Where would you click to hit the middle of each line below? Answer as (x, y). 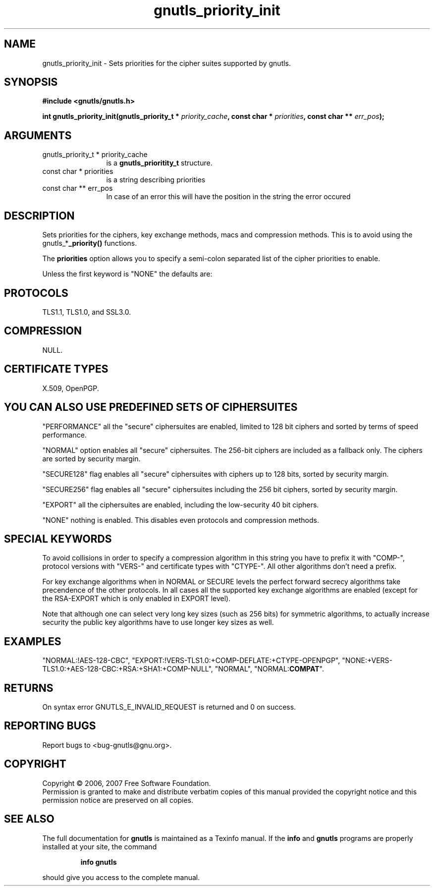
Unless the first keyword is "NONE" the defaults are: (127, 274)
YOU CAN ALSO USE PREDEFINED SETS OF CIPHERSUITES (151, 407)
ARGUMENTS (38, 135)
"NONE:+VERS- (367, 661)
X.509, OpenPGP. (71, 388)
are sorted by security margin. (91, 458)
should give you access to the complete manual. (121, 877)
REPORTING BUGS (50, 726)
